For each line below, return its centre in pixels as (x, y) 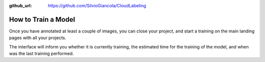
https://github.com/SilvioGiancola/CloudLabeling (97, 6)
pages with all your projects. (38, 38)
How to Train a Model (42, 19)
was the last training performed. (41, 54)
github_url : (20, 6)
